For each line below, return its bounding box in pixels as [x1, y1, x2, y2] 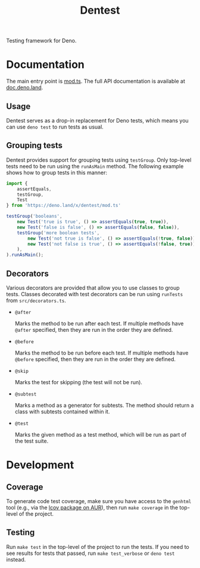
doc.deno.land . [6, 84, 43, 91]
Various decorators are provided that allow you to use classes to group [6, 284, 180, 291]
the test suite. [14, 437, 49, 444]
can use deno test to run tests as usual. [6, 123, 104, 130]
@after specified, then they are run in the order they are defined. [14, 326, 173, 333]
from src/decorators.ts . [6, 297, 67, 304]
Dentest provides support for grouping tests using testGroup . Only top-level [6, 156, 192, 164]
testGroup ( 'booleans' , [6, 214, 62, 219]
